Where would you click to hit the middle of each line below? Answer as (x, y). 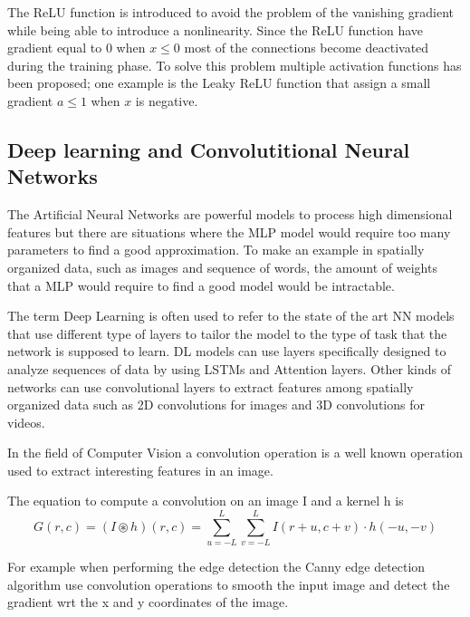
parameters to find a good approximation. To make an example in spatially (216, 250)
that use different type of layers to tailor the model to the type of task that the (227, 333)
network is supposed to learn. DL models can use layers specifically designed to (227, 351)
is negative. (167, 100)
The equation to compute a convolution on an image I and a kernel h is (206, 501)
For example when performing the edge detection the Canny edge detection (216, 567)
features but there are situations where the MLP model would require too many (229, 231)
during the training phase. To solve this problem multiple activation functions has (235, 65)
